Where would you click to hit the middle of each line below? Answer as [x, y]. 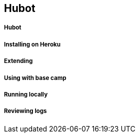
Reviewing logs [25, 111]
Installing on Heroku [32, 44]
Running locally [26, 94]
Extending [18, 61]
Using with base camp [35, 78]
